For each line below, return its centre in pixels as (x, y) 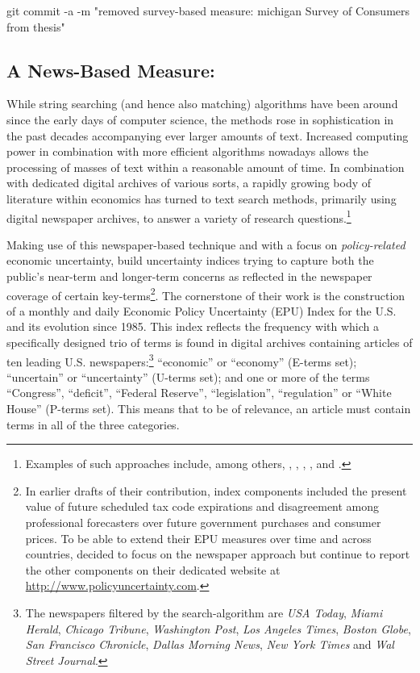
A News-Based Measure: (111, 70)
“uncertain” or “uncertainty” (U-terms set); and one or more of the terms (188, 376)
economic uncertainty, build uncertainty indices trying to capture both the (190, 260)
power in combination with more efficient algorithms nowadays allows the (188, 151)
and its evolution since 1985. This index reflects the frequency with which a (193, 326)
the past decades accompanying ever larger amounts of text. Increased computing (208, 135)
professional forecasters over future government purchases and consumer (203, 523)
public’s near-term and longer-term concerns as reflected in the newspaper (189, 276)
